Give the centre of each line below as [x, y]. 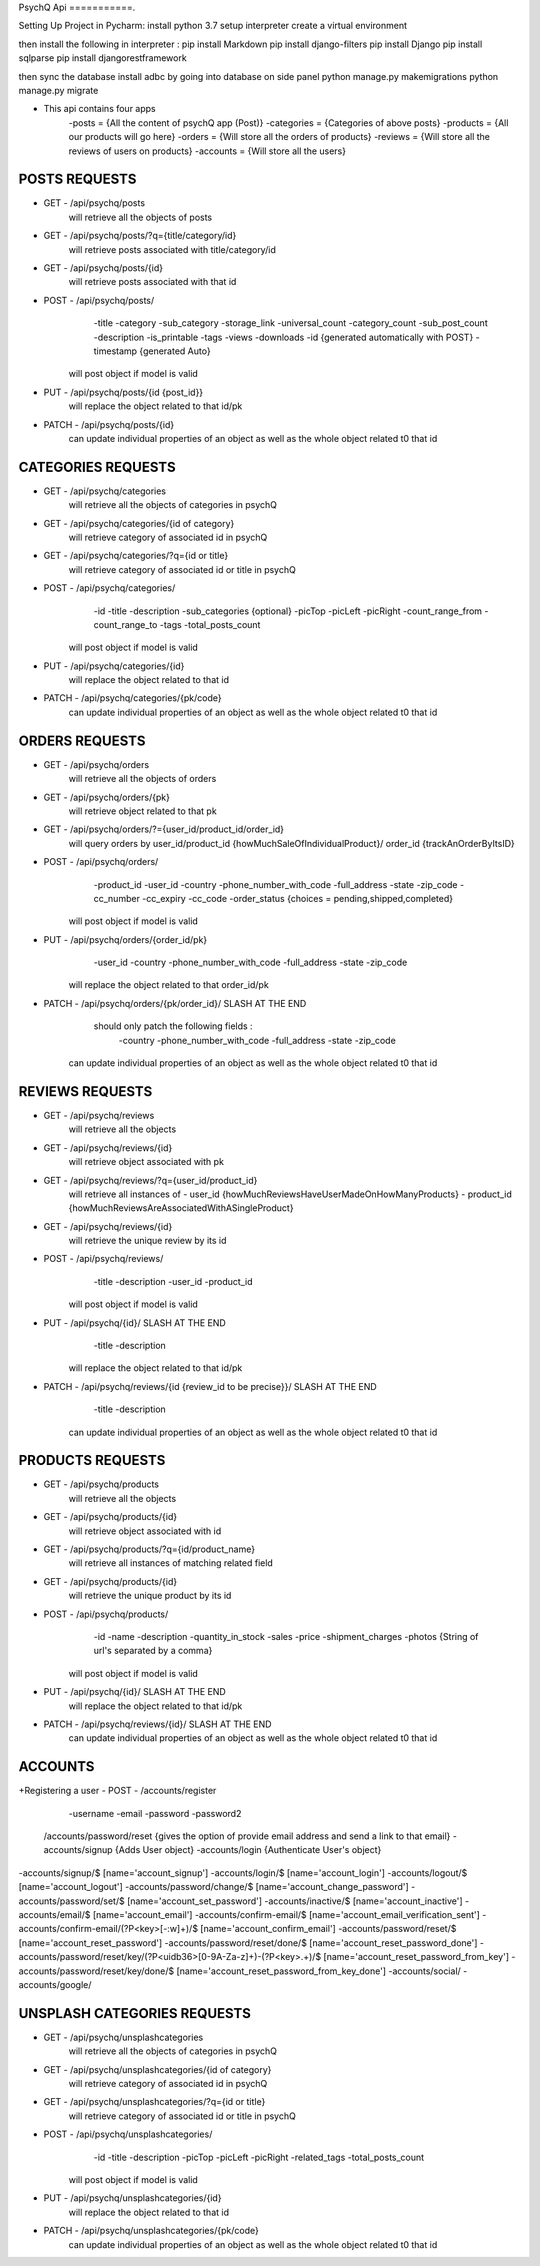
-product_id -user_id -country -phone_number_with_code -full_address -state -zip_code [276, 884]
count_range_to [125, 624]
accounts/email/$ [54, 1914]
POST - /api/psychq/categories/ [109, 588]
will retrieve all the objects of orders [142, 779]
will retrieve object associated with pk [146, 1162]
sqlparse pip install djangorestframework [102, 58]
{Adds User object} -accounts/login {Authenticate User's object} [248, 1850]
